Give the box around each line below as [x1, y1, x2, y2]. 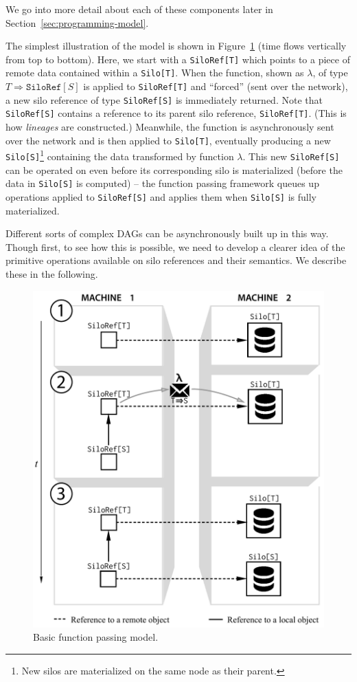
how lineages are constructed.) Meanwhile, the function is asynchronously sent [5, 120, 334, 134]
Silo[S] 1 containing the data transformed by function [5, 147, 234, 163]
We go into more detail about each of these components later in [5, 2, 273, 16]
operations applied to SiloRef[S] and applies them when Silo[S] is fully [5, 189, 316, 203]
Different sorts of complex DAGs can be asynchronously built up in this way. [5, 226, 329, 241]
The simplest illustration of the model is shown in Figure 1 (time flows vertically [5, 38, 347, 53]
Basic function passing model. [33, 630, 159, 644]
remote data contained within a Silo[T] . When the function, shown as [5, 65, 304, 80]
